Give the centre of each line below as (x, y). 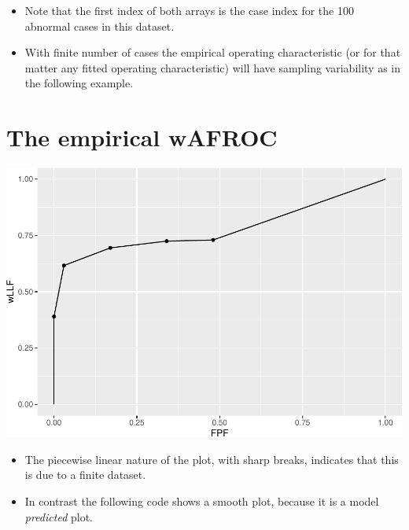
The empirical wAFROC (142, 137)
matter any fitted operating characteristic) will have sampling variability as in (213, 67)
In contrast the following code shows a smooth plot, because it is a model (202, 501)
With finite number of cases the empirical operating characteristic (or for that (213, 52)
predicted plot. (59, 516)
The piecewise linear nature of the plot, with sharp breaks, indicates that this (212, 459)
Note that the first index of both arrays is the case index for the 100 (189, 10)
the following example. (79, 83)
